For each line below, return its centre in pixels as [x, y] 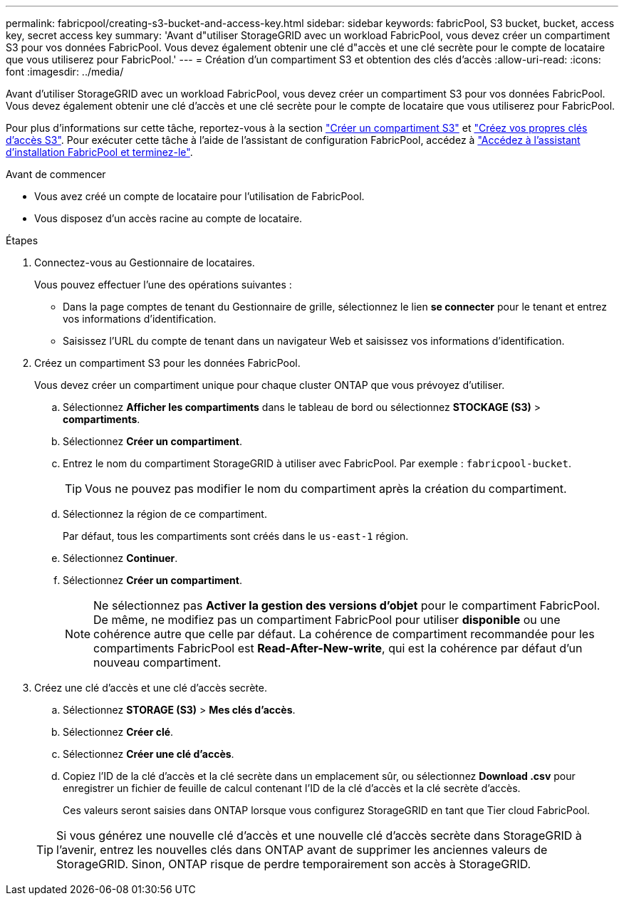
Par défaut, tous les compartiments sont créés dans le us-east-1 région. [236, 536]
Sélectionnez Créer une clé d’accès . [149, 754]
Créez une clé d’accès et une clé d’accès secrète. [151, 688]
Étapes [22, 240]
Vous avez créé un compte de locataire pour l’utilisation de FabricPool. [199, 196]
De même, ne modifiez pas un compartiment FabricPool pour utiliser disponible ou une [327, 620]
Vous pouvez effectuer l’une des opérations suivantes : [163, 285]
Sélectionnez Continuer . [120, 558]
